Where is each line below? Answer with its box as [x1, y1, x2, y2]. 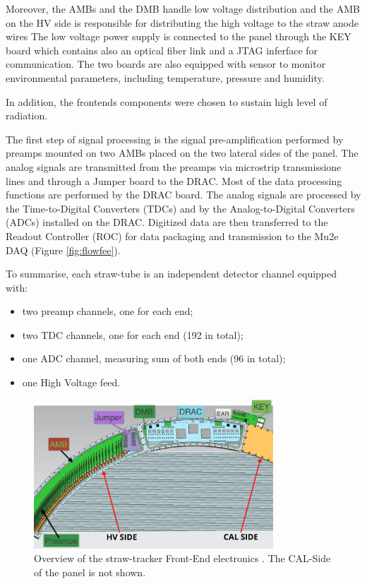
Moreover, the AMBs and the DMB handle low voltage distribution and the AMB [6, 1, 360, 16]
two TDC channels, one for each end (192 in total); [22, 327, 243, 342]
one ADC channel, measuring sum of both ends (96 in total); [22, 351, 286, 366]
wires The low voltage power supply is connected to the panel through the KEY [6, 29, 351, 44]
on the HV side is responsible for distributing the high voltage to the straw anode [6, 15, 359, 30]
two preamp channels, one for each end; [22, 304, 193, 318]
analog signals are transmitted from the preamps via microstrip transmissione [6, 159, 342, 174]
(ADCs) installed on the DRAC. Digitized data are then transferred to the [6, 215, 328, 230]
